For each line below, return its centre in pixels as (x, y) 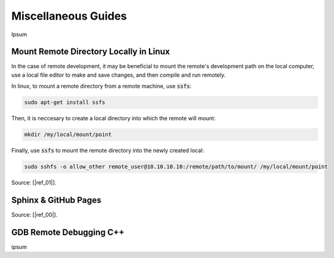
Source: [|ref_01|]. (34, 183)
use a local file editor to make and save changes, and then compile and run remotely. (119, 75)
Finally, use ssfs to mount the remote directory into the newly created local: (108, 151)
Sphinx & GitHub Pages (56, 200)
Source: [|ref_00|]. (34, 215)
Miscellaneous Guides (69, 16)
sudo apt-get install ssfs (65, 102)
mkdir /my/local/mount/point (68, 135)
